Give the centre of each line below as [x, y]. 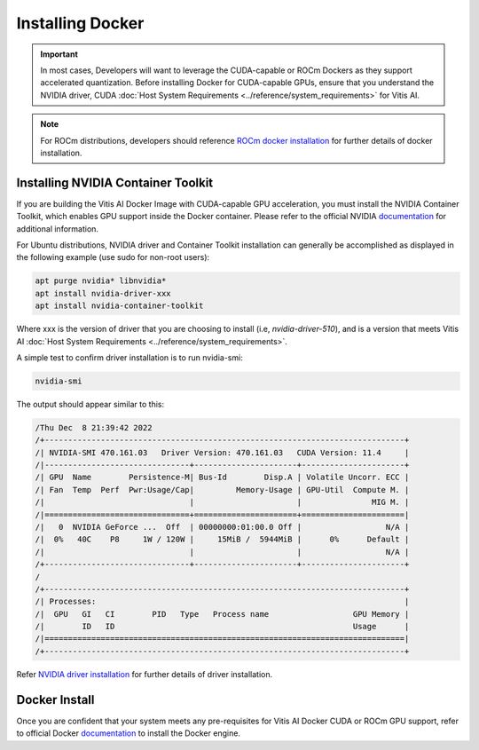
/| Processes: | [222, 602]
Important [59, 54]
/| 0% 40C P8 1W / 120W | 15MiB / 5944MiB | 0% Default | [222, 540]
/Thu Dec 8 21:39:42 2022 [94, 427]
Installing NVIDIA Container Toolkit [115, 182]
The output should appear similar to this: [90, 404]
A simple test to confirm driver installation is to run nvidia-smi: [130, 357]
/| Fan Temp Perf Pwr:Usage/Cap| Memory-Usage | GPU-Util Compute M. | [222, 489]
